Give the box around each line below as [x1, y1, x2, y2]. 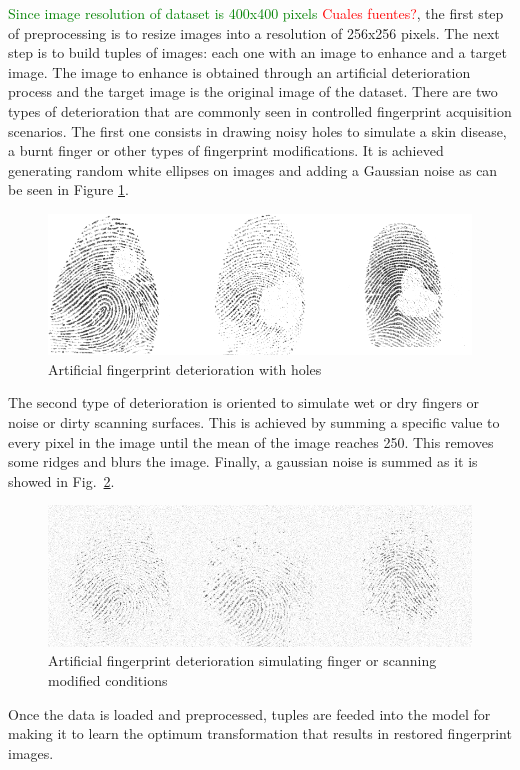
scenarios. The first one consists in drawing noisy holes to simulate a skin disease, [8, 120, 507, 141]
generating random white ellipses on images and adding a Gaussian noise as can [8, 159, 498, 180]
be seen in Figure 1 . [8, 179, 129, 200]
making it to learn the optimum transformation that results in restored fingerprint [8, 723, 512, 744]
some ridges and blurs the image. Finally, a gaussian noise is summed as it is [8, 451, 478, 472]
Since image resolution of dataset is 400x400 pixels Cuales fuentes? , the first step [8, 3, 504, 23]
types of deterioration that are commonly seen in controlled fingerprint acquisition [8, 100, 512, 121]
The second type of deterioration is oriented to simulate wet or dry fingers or [8, 392, 480, 413]
